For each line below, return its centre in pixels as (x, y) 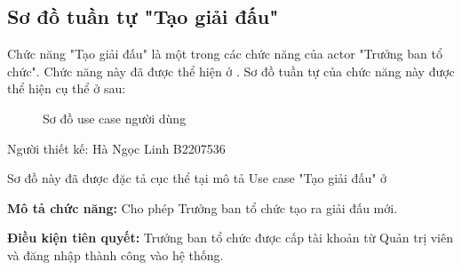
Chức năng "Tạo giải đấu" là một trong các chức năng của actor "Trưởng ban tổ (225, 54)
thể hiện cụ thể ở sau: (67, 88)
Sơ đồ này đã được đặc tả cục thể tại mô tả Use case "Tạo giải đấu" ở (197, 178)
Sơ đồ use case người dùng (115, 118)
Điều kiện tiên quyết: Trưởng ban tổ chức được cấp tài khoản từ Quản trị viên (230, 238)
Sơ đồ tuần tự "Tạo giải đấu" (143, 16)
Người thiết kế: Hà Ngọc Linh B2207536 (116, 148)
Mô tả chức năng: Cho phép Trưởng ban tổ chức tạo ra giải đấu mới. (203, 207)
